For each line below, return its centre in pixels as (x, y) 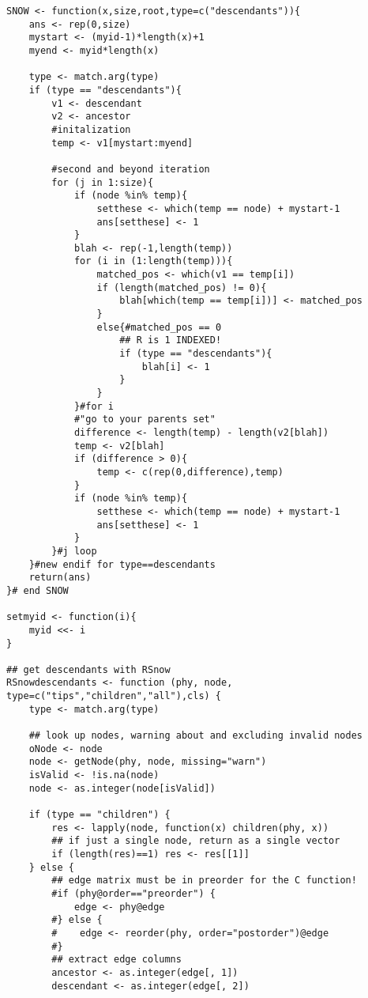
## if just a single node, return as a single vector (196, 841)
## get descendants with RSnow (88, 669)
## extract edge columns (116, 960)
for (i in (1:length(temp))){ (153, 261)
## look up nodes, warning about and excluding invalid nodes (196, 736)
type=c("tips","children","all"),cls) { (114, 696)
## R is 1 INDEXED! (171, 340)
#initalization (91, 129)
